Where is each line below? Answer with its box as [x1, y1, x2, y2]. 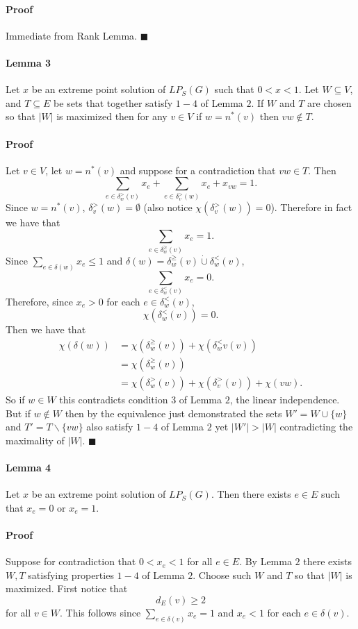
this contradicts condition [59, 392, 168, 406]
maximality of [6, 433, 65, 447]
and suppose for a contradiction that [120, 162, 276, 177]
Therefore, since [6, 294, 73, 308]
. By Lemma [239, 554, 292, 569]
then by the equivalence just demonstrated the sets [65, 405, 282, 420]
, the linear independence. [229, 392, 340, 406]
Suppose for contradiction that [6, 554, 136, 569]
